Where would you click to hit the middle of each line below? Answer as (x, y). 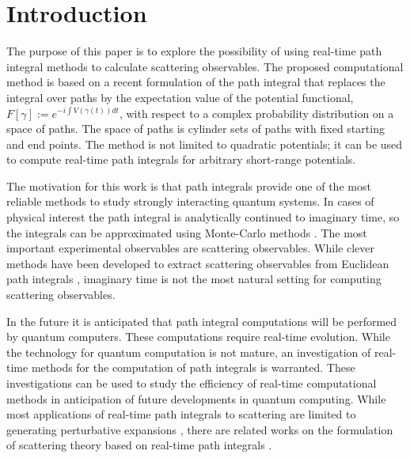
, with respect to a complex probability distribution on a (256, 113)
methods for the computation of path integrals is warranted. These (193, 367)
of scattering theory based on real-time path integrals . (139, 445)
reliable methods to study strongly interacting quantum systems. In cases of (190, 201)
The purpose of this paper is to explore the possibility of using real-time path (194, 51)
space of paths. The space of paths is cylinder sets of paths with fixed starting (196, 129)
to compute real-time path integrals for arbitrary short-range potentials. (181, 159)
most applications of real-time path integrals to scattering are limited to (181, 414)
